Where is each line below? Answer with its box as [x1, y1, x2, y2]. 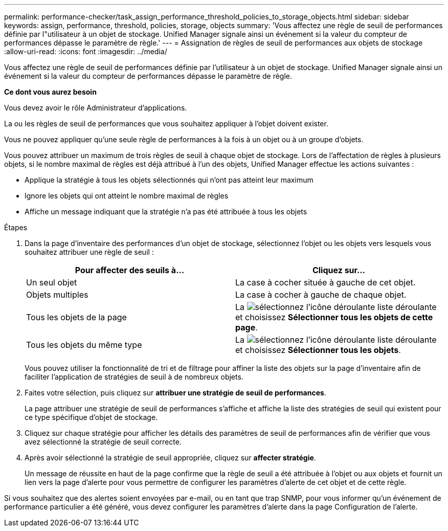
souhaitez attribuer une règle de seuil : [25, 248, 154, 256]
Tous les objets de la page [26, 312, 127, 322]
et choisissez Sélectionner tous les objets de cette [235, 312, 433, 322]
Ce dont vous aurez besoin [4, 87, 97, 96]
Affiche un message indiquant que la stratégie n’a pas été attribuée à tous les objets [25, 207, 307, 216]
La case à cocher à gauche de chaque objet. [235, 290, 407, 300]
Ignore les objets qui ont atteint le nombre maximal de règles [25, 191, 229, 200]
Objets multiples [26, 290, 88, 300]
